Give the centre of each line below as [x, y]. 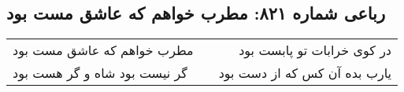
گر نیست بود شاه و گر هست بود [100, 73]
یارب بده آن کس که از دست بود [305, 73]
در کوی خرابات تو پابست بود [315, 50]
